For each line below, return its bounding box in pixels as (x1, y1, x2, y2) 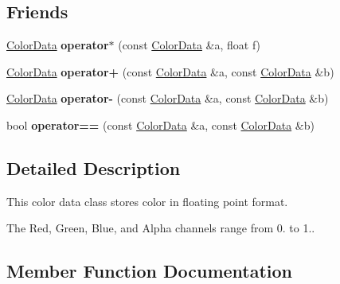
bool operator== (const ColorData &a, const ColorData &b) (6, 116, 315, 133)
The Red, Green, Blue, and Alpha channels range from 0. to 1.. (6, 220, 315, 236)
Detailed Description (6, 155, 181, 180)
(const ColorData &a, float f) (118, 37, 261, 53)
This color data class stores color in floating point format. (6, 193, 288, 209)
